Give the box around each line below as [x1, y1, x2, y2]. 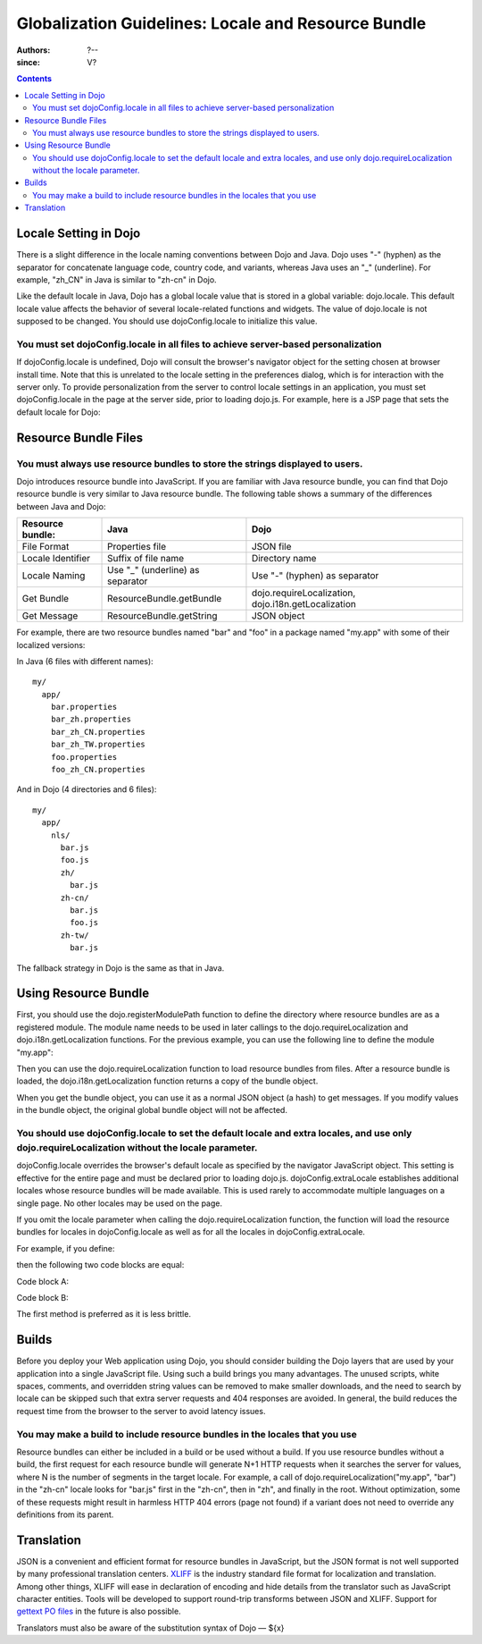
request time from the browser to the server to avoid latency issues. [16, 1405, 266, 1416]
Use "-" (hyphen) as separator [251, 569, 379, 582]
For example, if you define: [16, 1243, 115, 1253]
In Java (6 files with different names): [16, 655, 154, 666]
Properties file [107, 541, 167, 553]
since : [16, 56, 40, 67]
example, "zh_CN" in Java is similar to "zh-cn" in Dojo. [16, 274, 218, 285]
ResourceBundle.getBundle [107, 593, 222, 605]
